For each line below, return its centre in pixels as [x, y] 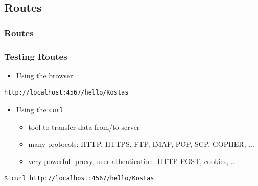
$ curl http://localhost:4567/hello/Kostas [79, 179]
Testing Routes [36, 56]
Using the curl [40, 110]
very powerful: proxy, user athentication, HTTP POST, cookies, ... [133, 161]
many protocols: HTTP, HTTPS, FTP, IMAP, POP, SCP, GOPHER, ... [141, 144]
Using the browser [44, 75]
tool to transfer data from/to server [84, 126]
